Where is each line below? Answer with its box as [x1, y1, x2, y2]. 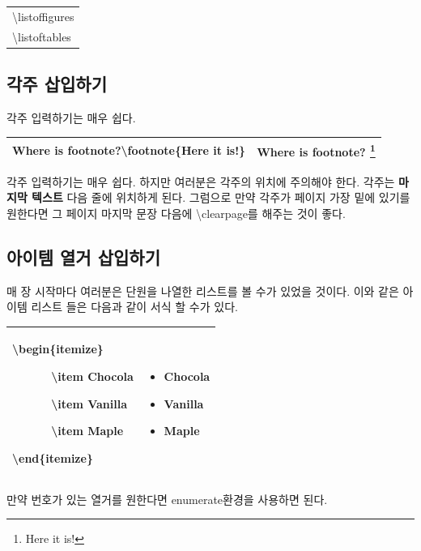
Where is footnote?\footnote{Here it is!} [12, 141, 246, 158]
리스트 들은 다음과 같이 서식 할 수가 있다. [31, 298, 238, 315]
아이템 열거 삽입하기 [6, 244, 160, 269]
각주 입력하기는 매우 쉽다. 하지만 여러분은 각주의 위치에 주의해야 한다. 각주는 [6, 173, 395, 190]
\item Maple [51, 422, 124, 439]
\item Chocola [51, 368, 134, 384]
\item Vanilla [51, 395, 128, 412]
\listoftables [12, 28, 71, 45]
